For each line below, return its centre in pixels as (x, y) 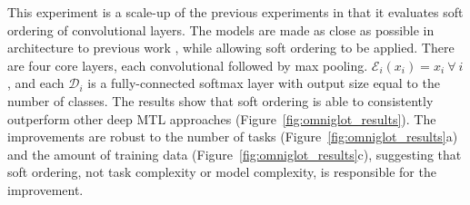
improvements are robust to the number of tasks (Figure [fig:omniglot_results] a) (233, 137)
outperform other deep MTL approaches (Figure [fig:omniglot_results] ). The (222, 118)
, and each (36, 83)
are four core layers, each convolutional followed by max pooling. (188, 65)
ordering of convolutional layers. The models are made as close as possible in (221, 29)
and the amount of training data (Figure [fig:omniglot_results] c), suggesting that (235, 154)
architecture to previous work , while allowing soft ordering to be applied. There (231, 48)
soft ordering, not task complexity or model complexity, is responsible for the (222, 172)
